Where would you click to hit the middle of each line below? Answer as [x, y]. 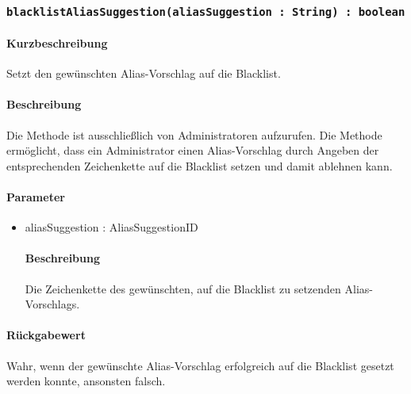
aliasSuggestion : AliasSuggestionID [111, 227]
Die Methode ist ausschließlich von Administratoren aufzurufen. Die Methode [194, 134]
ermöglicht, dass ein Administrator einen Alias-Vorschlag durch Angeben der [193, 150]
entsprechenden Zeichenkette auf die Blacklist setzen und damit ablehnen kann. [200, 165]
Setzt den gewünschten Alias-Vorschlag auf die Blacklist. [144, 73]
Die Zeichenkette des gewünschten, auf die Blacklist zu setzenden [183, 288]
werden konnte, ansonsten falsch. [86, 381]
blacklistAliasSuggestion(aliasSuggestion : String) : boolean [206, 11]
